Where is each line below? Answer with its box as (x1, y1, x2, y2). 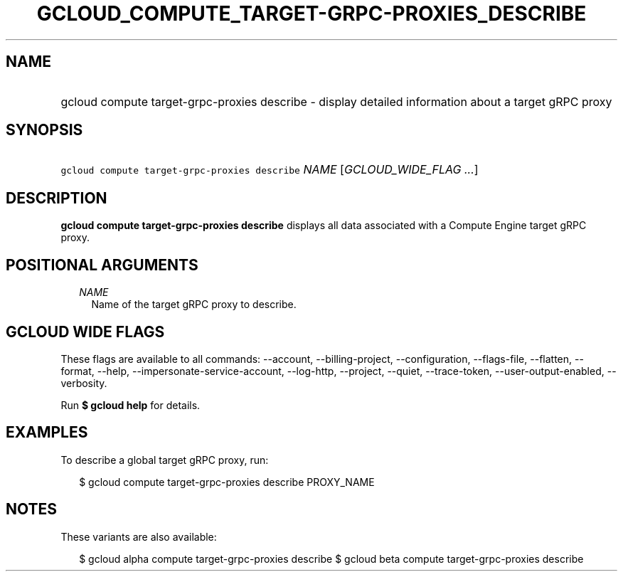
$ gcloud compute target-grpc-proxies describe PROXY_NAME (79, 475, 375, 488)
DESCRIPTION (6, 189, 107, 207)
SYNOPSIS (6, 121, 83, 139)
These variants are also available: (60, 530, 217, 543)
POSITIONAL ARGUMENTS (6, 255, 198, 274)
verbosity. (60, 376, 107, 389)
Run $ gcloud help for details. (60, 398, 201, 411)
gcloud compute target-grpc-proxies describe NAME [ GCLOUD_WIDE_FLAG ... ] (60, 162, 479, 177)
